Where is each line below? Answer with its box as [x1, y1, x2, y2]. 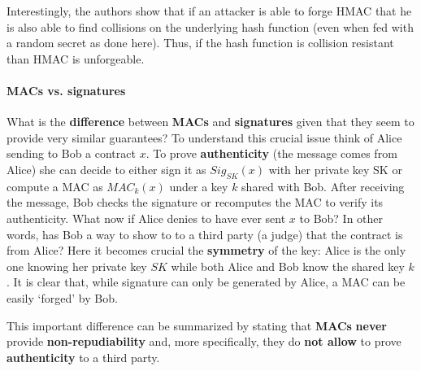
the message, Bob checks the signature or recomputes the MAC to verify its [7, 194, 384, 211]
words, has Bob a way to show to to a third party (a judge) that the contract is [7, 225, 403, 242]
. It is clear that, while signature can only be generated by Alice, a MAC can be [7, 273, 406, 290]
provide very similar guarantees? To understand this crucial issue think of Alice [7, 129, 402, 146]
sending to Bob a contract [7, 145, 136, 162]
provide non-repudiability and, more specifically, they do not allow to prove [7, 333, 401, 350]
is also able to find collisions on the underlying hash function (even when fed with [7, 18, 414, 35]
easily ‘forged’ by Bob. [7, 289, 118, 306]
